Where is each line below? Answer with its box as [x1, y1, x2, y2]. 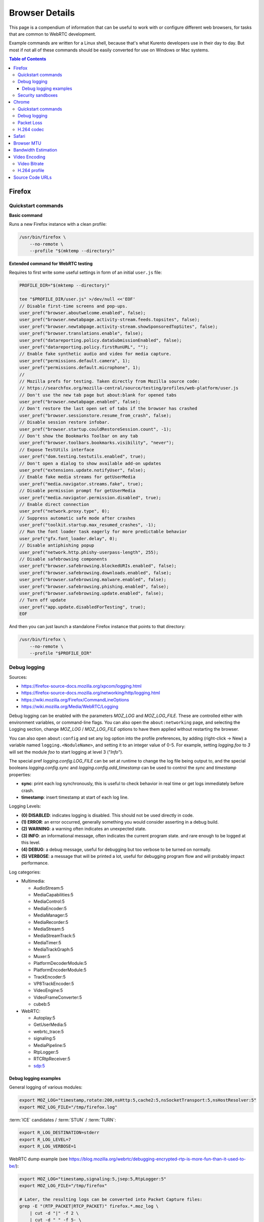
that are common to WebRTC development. [9, 31, 96, 37]
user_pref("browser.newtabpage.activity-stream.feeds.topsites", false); [19, 317, 200, 323]
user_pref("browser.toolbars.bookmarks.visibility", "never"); [19, 440, 175, 446]
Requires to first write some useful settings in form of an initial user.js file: [9, 269, 162, 276]
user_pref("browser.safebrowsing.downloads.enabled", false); [19, 570, 172, 575]
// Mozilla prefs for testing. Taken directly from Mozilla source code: [19, 378, 200, 384]
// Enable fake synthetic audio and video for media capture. [19, 351, 172, 357]
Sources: [9, 674, 27, 680]
